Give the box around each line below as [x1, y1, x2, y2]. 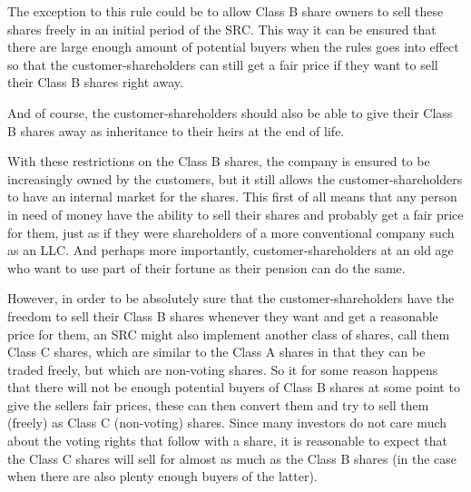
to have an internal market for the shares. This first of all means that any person [7, 187, 457, 206]
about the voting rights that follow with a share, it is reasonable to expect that [7, 431, 447, 450]
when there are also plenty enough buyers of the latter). [7, 467, 318, 486]
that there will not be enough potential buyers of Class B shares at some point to [7, 378, 460, 397]
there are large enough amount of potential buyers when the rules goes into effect [7, 37, 459, 56]
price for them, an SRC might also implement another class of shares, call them [7, 324, 450, 343]
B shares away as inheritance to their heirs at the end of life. [7, 121, 345, 140]
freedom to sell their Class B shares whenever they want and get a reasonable [7, 306, 438, 325]
